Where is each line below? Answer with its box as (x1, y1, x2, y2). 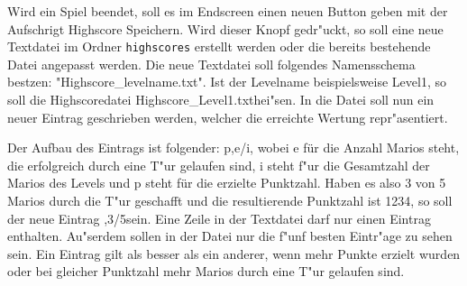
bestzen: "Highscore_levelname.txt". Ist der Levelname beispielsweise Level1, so (7, 72, 447, 91)
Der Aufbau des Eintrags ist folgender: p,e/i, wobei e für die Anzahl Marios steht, (7, 138, 460, 157)
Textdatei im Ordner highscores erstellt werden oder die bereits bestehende (7, 37, 431, 56)
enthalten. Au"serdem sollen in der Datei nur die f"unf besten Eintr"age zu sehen (7, 226, 453, 245)
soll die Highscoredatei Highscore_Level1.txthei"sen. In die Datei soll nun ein (7, 90, 435, 109)
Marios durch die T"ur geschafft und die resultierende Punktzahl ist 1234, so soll (7, 191, 453, 209)
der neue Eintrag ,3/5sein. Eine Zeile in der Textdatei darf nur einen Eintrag (7, 208, 431, 227)
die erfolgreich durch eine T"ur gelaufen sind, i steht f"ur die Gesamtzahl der (7, 155, 430, 174)
